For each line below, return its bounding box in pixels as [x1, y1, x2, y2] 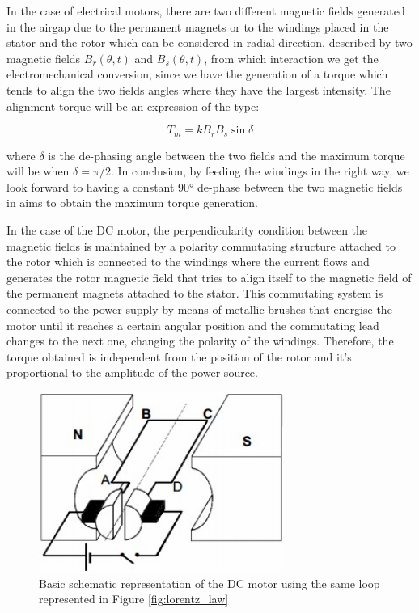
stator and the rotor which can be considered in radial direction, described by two [6, 34, 413, 51]
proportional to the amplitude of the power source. [6, 364, 258, 381]
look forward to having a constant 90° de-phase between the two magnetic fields [6, 178, 403, 195]
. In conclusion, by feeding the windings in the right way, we [110, 163, 409, 180]
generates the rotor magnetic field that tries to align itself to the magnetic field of [6, 268, 412, 285]
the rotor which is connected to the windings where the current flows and [6, 253, 370, 270]
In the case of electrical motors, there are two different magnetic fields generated [6, 2, 405, 19]
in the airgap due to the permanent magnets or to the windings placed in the [6, 18, 389, 35]
